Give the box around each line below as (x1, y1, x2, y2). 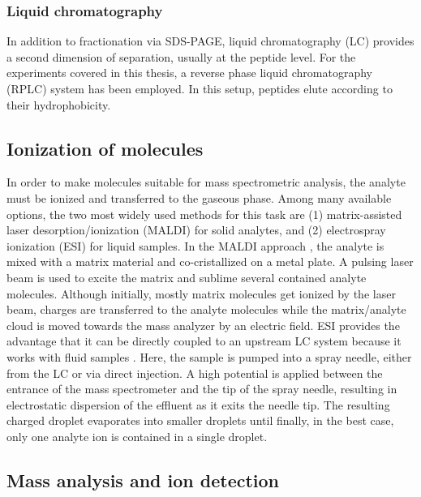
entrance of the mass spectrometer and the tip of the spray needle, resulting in (6, 380, 397, 397)
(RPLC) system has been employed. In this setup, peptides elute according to (6, 80, 393, 96)
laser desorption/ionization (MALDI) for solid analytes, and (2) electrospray (6, 221, 386, 238)
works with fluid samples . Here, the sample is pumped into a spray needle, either (6, 348, 412, 365)
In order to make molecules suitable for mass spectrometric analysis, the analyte (6, 174, 406, 191)
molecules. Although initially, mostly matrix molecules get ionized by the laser (6, 285, 396, 302)
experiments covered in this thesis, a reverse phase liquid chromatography (6, 64, 373, 81)
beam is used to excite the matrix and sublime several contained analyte (6, 268, 367, 285)
